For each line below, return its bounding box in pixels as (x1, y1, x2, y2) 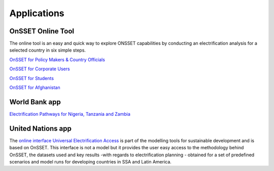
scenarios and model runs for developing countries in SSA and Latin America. (9, 159, 172, 164)
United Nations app (9, 124, 72, 133)
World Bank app (9, 98, 61, 106)
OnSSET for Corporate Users (9, 66, 71, 72)
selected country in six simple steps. (9, 47, 86, 53)
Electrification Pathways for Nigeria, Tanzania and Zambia (9, 111, 130, 117)
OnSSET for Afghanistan (9, 84, 60, 91)
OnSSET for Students (9, 75, 54, 81)
